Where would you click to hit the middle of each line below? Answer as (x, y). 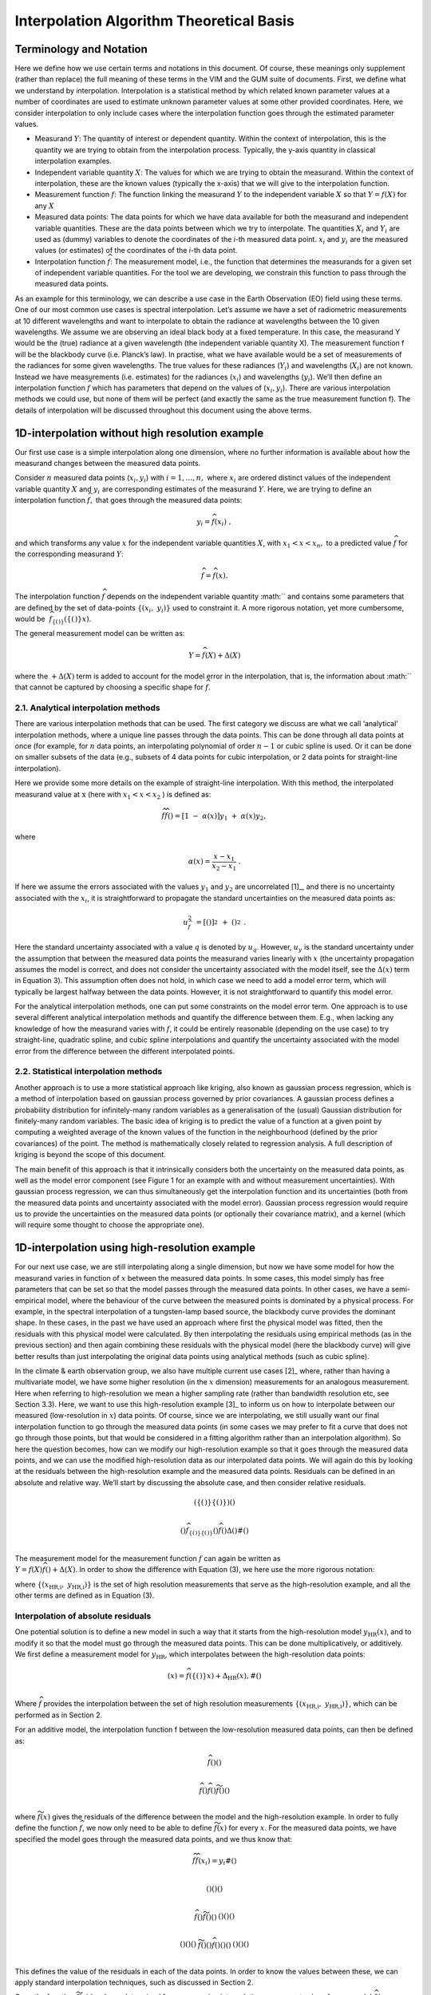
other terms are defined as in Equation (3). (85, 1595)
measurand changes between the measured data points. (108, 464)
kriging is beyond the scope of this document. (91, 1155)
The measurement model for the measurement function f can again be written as (148, 1558)
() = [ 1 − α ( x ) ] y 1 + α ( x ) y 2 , (217, 816)
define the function (46, 1828)
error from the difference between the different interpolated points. (125, 1051)
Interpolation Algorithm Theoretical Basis (154, 21)
